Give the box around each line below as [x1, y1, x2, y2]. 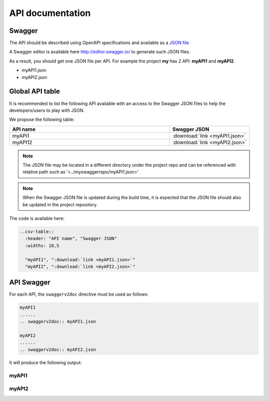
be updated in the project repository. [22, 201, 98, 207]
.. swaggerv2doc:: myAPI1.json [19, 319, 97, 325]
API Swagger [9, 278, 51, 287]
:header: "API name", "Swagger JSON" [25, 236, 117, 242]
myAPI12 [12, 139, 32, 146]
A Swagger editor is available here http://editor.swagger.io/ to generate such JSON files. [9, 49, 190, 55]
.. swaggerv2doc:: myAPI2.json [19, 347, 97, 352]
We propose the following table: [9, 116, 75, 122]
